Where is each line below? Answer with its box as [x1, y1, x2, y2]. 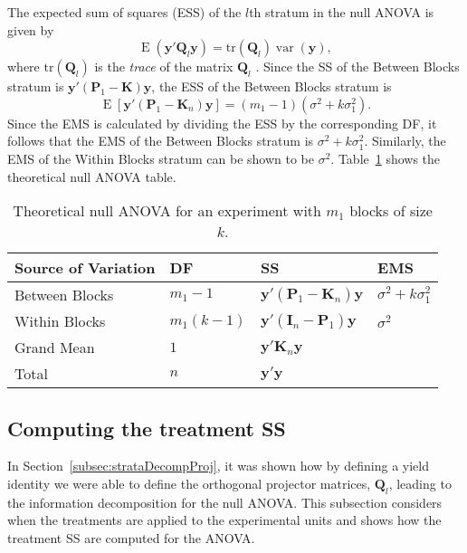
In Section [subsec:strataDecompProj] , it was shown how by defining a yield [7, 456, 429, 475]
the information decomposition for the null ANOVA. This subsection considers [7, 492, 443, 511]
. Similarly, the [364, 131, 446, 150]
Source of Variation [14, 257, 156, 279]
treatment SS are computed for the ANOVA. [7, 528, 255, 547]
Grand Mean [14, 337, 95, 358]
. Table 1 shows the [330, 148, 441, 167]
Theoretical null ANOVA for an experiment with [13, 200, 321, 222]
